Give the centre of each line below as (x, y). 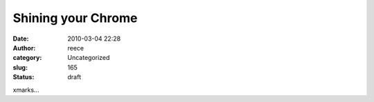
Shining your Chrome (75, 18)
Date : (21, 39)
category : (27, 58)
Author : (24, 48)
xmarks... (26, 90)
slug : (20, 67)
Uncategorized (89, 58)
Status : (24, 77)
